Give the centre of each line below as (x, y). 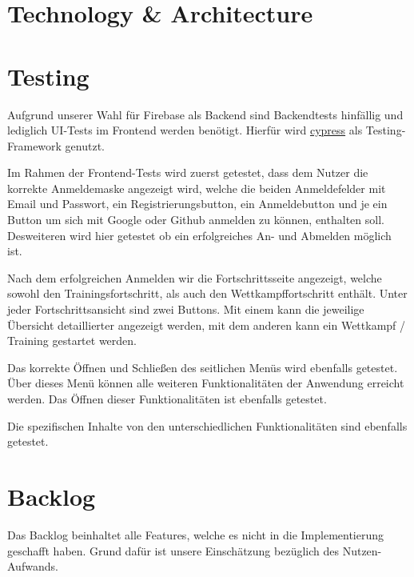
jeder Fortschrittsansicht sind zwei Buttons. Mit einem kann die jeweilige (186, 309)
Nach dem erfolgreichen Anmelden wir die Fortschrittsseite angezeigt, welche (195, 277)
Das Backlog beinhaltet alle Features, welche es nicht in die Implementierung (196, 534)
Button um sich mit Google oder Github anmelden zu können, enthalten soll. (196, 220)
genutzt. (85, 145)
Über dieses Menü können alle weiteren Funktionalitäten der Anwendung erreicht (206, 383)
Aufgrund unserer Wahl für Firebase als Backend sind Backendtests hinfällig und (205, 114)
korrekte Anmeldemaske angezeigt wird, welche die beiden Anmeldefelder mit (197, 188)
